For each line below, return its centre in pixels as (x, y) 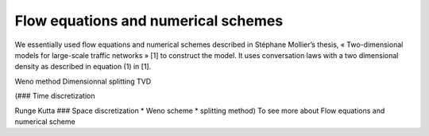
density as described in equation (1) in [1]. (83, 67)
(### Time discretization (55, 96)
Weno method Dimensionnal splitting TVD (83, 81)
